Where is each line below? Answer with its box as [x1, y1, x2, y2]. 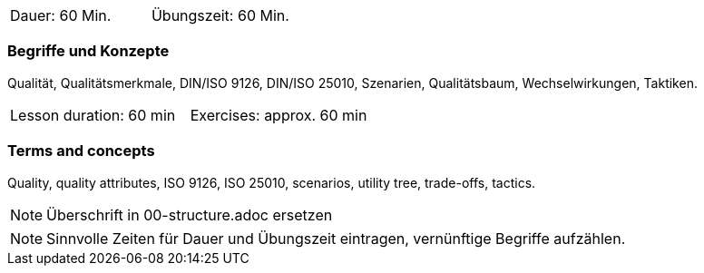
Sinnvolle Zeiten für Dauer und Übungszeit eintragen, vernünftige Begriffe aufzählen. [46, 229, 626, 248]
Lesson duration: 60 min [10, 105, 176, 124]
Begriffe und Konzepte [7, 42, 170, 61]
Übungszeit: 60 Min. [151, 6, 289, 24]
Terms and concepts [7, 141, 155, 161]
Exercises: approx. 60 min [190, 105, 367, 124]
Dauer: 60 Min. [10, 6, 112, 24]
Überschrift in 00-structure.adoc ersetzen [46, 205, 333, 224]
